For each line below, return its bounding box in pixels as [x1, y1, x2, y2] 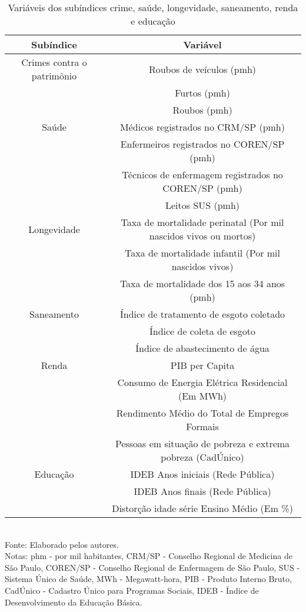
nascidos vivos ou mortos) [149, 229, 256, 242]
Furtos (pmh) [175, 86, 230, 99]
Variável [183, 38, 222, 51]
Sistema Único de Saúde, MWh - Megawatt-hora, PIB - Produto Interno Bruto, [5, 573, 292, 585]
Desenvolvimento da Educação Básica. [5, 596, 142, 608]
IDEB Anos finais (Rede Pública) [134, 484, 271, 498]
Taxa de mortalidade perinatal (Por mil [121, 215, 284, 229]
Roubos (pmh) [172, 103, 232, 117]
